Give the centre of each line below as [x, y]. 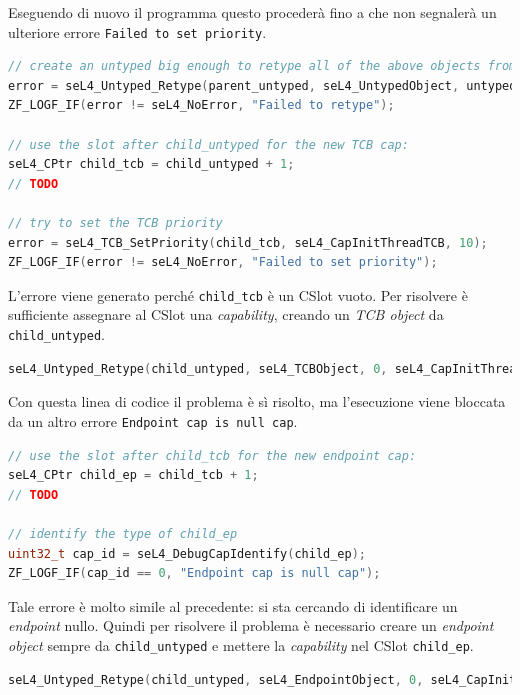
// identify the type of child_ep [123, 533]
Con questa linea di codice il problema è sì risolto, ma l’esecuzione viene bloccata [257, 401]
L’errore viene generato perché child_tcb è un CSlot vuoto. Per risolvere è [238, 294]
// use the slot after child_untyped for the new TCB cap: [208, 144]
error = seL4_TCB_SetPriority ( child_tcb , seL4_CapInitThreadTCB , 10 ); [248, 242]
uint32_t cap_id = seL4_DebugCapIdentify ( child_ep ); [187, 553]
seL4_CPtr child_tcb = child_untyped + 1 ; [151, 164]
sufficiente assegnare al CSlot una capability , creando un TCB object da [226, 314]
